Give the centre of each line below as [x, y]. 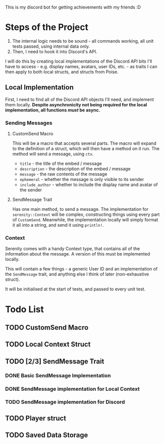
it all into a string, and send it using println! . [58, 225]
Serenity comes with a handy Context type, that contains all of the [73, 249]
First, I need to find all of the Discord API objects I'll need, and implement [80, 99]
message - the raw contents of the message [63, 174]
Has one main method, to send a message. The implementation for [80, 209]
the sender [31, 190]
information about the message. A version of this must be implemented [78, 254]
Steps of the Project [47, 27]
